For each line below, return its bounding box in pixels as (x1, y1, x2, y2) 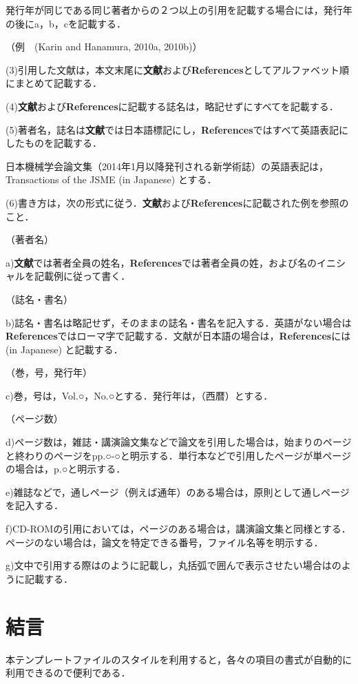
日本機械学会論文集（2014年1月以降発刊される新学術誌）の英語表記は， (6, 158, 328, 173)
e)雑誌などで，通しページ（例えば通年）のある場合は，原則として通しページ (6, 484, 350, 499)
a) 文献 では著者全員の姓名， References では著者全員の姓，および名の (6, 255, 317, 269)
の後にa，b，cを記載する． (6, 16, 126, 30)
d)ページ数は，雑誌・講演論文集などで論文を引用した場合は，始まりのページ (6, 435, 352, 449)
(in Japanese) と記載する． (6, 342, 123, 356)
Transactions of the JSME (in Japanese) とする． (6, 172, 217, 187)
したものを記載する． (6, 136, 102, 150)
